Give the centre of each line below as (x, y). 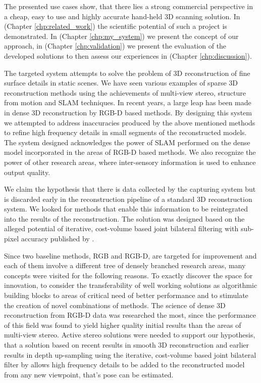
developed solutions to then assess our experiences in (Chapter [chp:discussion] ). (128, 55)
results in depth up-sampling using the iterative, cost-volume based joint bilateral (130, 354)
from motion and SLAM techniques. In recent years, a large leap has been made (128, 102)
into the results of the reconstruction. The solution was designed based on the (124, 218)
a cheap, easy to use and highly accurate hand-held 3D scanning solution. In (122, 16)
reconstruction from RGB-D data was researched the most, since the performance (130, 315)
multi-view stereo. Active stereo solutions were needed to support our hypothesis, (130, 335)
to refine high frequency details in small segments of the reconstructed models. (125, 132)
